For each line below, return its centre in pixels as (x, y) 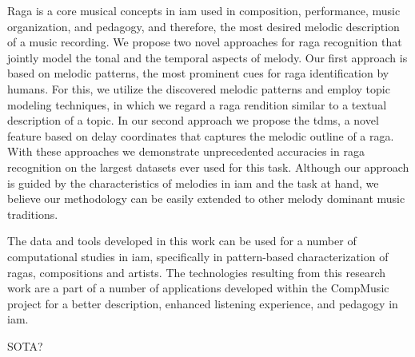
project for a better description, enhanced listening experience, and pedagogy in (203, 303)
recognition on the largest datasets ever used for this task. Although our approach (208, 167)
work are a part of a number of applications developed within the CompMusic (198, 288)
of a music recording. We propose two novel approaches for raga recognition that (205, 42)
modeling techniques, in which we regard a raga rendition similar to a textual (197, 104)
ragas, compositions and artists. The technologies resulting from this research (197, 272)
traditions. (33, 214)
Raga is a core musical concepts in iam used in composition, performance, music (204, 10)
